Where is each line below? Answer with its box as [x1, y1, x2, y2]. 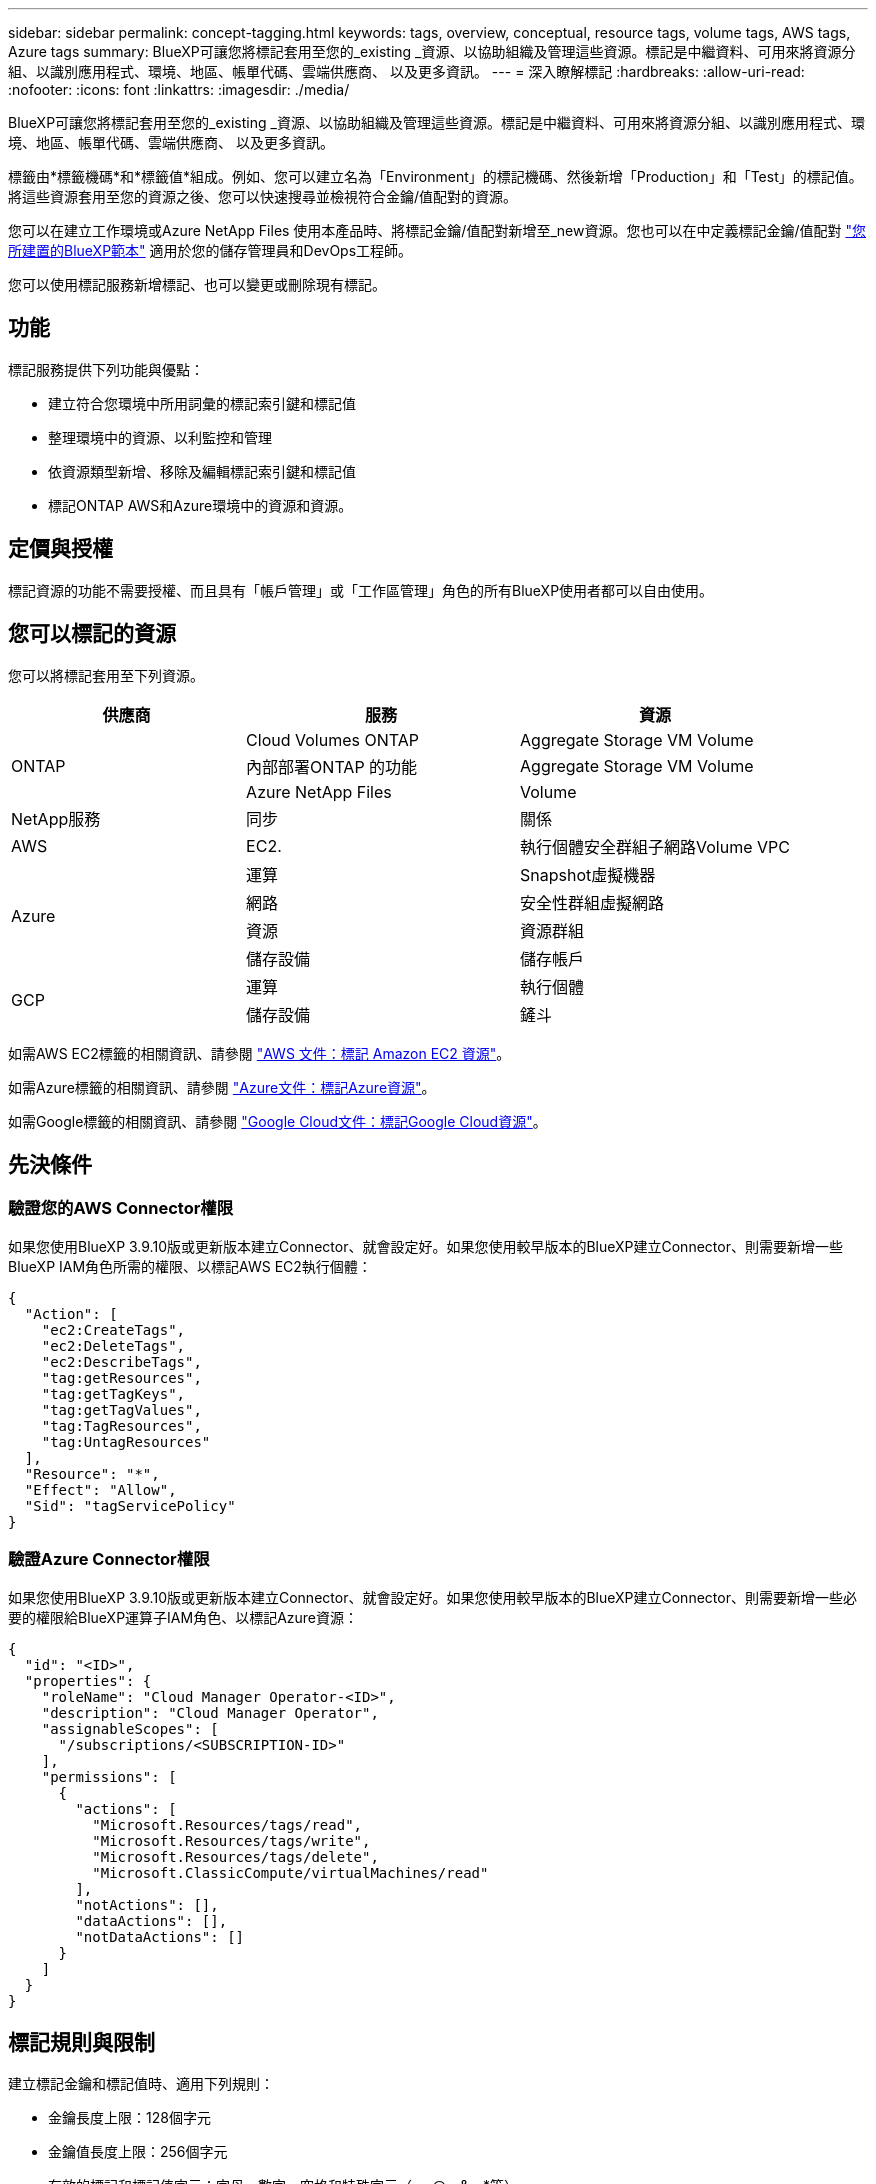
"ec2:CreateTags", [41, 1321, 186, 1338]
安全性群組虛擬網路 [520, 892, 665, 913]
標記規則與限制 [8, 2029, 155, 2055]
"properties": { [24, 1672, 152, 1689]
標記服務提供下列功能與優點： [8, 360, 204, 378]
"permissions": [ [41, 1768, 177, 1785]
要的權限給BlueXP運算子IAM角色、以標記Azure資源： [8, 1608, 359, 1626]
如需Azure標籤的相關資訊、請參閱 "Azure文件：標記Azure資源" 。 [8, 1078, 436, 1096]
